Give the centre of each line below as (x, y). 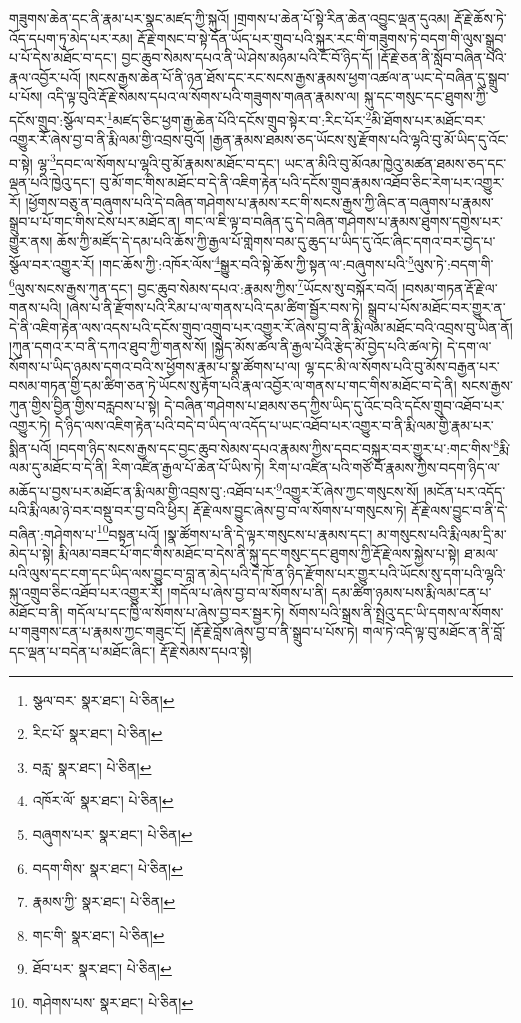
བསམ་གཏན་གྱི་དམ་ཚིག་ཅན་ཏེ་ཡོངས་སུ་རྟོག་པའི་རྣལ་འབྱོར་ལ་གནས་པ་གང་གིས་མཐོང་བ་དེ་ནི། (233, 385)
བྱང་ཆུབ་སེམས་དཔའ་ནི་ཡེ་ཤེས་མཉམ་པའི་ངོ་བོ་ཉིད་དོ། (247, 57)
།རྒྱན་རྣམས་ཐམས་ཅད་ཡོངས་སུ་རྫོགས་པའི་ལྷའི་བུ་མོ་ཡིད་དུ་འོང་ (359, 139)
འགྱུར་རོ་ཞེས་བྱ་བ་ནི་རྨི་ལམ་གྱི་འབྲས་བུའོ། (107, 139)
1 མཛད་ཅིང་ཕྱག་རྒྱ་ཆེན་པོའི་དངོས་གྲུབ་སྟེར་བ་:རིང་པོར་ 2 (239, 118)
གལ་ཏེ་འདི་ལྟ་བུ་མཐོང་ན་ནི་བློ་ (434, 631)
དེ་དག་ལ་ (469, 346)
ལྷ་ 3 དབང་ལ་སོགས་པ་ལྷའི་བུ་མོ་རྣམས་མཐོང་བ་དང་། (158, 161)
